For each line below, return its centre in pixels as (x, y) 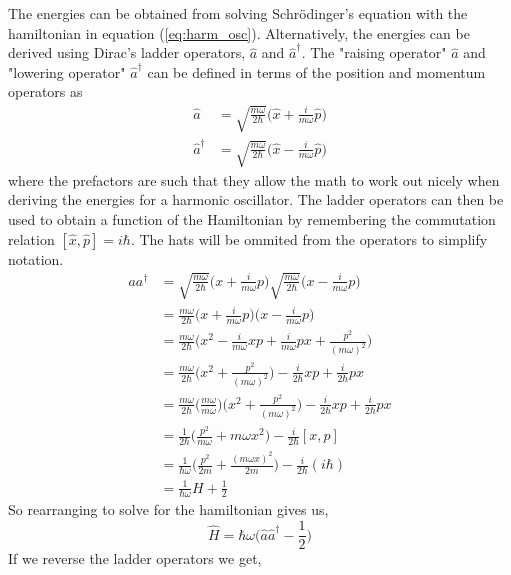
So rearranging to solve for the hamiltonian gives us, (168, 509)
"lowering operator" (67, 71)
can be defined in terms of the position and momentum (316, 71)
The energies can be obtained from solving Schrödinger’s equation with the (238, 13)
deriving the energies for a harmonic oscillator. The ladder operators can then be (256, 199)
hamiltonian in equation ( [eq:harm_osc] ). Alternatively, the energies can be (239, 32)
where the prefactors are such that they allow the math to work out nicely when (254, 179)
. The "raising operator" (374, 52)
